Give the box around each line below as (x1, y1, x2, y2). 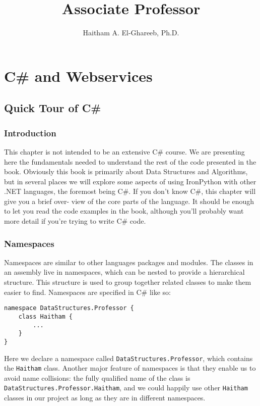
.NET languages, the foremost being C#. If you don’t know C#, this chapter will (4, 186, 256, 196)
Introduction (4, 126, 56, 139)
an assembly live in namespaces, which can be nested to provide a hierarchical (4, 267, 245, 277)
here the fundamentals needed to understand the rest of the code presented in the (4, 156, 256, 167)
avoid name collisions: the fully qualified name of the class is (4, 372, 190, 383)
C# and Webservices (4, 65, 153, 86)
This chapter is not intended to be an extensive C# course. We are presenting (4, 146, 245, 157)
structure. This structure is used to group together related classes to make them (4, 277, 251, 287)
